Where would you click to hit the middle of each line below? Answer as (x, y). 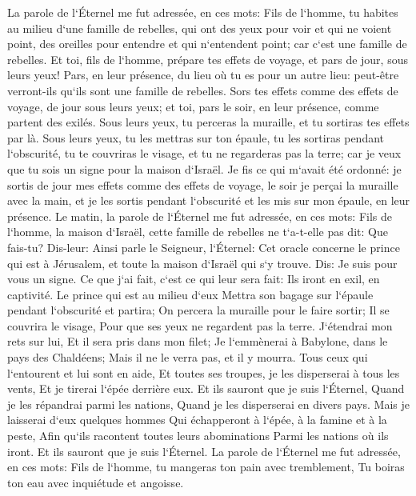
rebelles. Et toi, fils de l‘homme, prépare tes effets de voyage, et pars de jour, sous (208, 59)
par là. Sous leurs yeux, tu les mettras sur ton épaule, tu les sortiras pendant (196, 137)
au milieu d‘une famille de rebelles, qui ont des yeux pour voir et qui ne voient (200, 28)
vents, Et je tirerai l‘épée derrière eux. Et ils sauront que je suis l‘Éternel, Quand (206, 388)
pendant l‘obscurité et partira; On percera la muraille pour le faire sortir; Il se (198, 310)
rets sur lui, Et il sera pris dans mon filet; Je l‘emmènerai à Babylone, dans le (198, 341)
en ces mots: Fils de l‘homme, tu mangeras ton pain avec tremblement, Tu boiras (206, 467)
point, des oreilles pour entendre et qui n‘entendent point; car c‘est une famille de (207, 44)
